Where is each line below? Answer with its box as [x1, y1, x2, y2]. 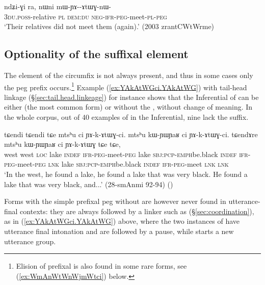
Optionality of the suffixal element [4, 46, 189, 62]
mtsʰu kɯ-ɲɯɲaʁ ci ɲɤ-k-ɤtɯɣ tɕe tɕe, [4, 139, 121, 149]
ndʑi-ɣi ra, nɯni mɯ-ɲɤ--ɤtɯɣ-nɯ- [4, 1, 111, 11]
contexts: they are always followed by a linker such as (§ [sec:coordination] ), [20, 205, 254, 216]
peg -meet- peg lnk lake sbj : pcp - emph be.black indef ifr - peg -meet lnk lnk [4, 159, 229, 169]
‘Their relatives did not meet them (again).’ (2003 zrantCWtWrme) [4, 21, 215, 32]
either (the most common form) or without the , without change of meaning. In [4, 101, 253, 112]
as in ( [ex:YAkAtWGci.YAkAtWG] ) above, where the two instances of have [4, 216, 240, 226]
